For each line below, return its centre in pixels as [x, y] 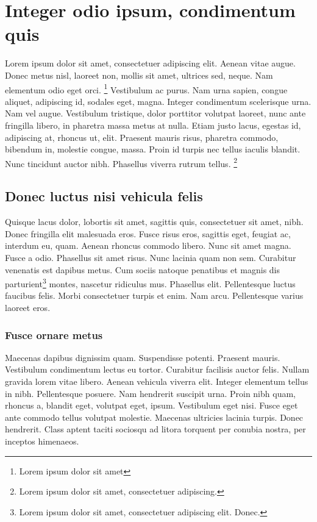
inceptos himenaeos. [42, 441]
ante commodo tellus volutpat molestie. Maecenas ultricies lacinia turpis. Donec [154, 417]
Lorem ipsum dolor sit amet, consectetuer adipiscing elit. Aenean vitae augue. [150, 63]
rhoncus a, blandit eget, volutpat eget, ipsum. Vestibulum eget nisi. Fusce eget [151, 405]
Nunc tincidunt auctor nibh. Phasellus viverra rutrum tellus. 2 [121, 162]
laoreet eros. [28, 307]
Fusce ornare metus [54, 334]
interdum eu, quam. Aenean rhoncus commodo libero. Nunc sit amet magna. [148, 245]
